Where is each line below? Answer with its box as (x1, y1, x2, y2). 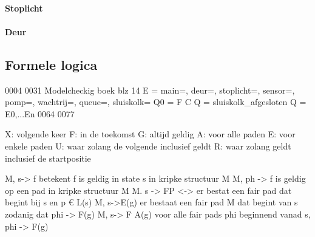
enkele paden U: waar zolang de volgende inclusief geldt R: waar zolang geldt (5, 139, 291, 152)
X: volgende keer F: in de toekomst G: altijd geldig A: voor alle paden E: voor (5, 128, 296, 140)
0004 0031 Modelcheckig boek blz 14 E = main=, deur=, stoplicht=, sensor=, (5, 83, 295, 96)
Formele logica (5, 55, 98, 74)
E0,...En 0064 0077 (5, 107, 75, 120)
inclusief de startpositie (5, 151, 91, 164)
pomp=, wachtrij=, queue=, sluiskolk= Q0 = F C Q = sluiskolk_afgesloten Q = (5, 95, 307, 108)
